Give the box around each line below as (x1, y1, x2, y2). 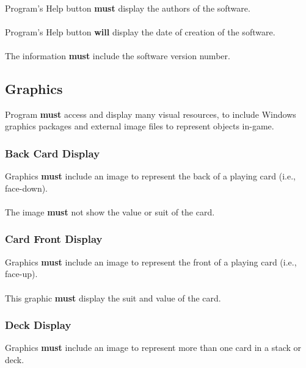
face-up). (5, 267, 38, 280)
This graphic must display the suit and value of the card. (5, 291, 221, 304)
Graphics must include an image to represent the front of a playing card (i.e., (5, 255, 297, 268)
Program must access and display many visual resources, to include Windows (5, 107, 296, 120)
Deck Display (5, 317, 71, 333)
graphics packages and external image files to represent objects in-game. (5, 120, 274, 132)
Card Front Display (5, 231, 103, 247)
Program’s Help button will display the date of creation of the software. (5, 25, 275, 38)
